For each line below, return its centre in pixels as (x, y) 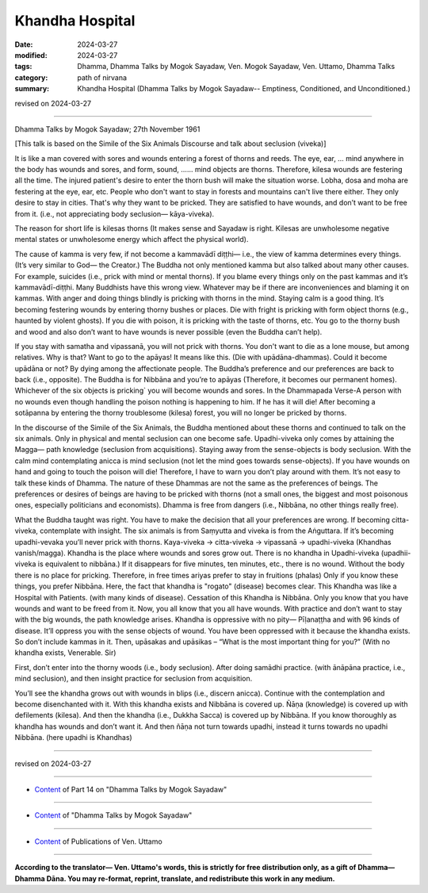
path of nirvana (102, 77)
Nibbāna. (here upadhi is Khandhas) (73, 738)
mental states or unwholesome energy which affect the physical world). (132, 240)
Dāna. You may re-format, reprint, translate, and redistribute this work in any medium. (191, 878)
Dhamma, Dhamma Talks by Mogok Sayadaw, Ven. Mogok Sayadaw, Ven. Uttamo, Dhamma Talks (236, 67)
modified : (31, 55)
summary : (32, 89)
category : (31, 77)
